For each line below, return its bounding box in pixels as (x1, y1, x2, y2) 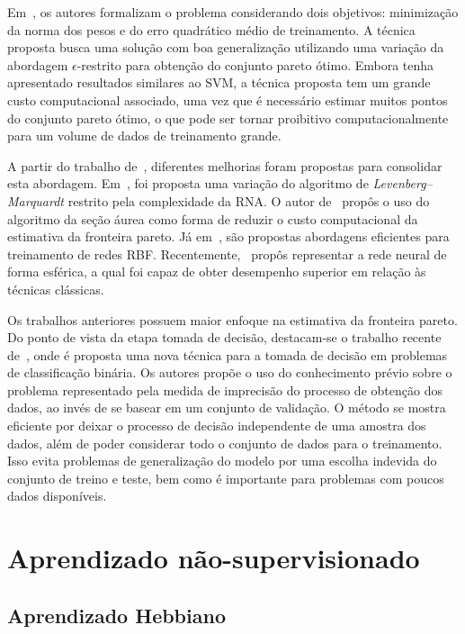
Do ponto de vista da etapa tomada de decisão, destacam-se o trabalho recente (7, 328, 442, 347)
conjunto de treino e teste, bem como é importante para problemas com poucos (7, 468, 444, 487)
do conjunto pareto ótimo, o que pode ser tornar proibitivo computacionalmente (7, 108, 449, 127)
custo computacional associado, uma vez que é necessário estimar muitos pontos (7, 90, 448, 109)
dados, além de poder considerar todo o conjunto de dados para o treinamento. (7, 433, 443, 452)
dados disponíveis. (7, 486, 107, 505)
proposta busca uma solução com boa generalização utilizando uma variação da (7, 38, 444, 57)
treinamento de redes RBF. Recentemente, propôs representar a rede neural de (7, 244, 447, 263)
